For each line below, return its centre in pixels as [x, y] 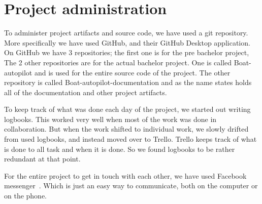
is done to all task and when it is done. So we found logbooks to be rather [120, 149]
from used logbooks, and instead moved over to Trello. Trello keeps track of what [130, 139]
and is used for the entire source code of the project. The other [132, 72]
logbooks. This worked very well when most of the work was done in [110, 119]
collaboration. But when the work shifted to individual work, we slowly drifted [126, 129]
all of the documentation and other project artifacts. [86, 92]
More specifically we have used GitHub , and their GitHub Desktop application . [127, 42]
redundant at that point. [42, 159]
